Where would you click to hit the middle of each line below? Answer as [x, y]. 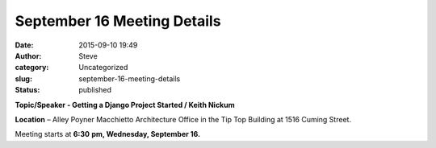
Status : [27, 90]
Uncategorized [103, 68]
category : [32, 68]
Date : [24, 45]
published [95, 90]
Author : [28, 55]
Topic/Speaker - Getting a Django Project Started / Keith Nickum [125, 105]
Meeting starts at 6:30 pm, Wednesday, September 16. [108, 134]
